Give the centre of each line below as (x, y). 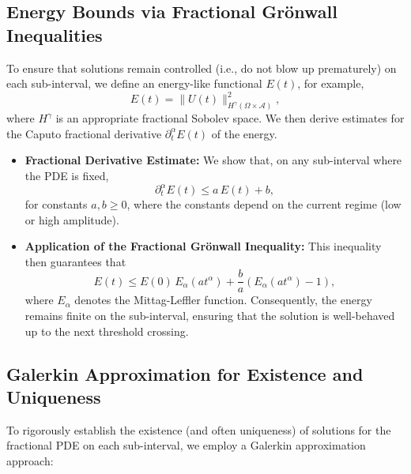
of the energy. (244, 133)
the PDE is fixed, (67, 175)
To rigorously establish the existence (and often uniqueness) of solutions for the (199, 429)
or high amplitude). (72, 219)
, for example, (331, 83)
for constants (56, 204)
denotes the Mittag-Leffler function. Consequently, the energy (223, 300)
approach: (30, 461)
